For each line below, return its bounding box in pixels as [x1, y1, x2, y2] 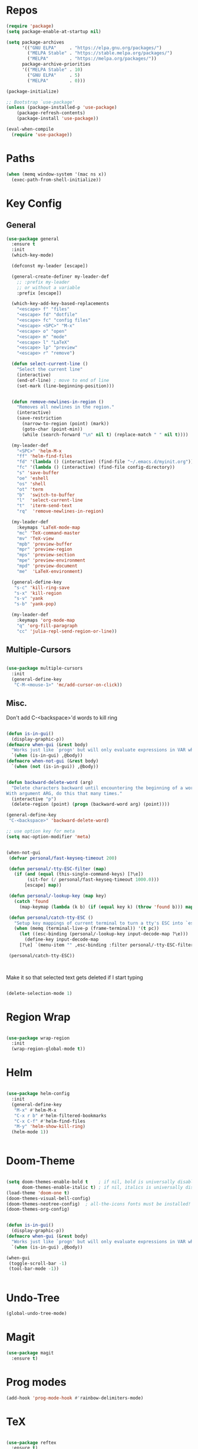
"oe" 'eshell [16, 475, 49, 481]
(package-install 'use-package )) [16, 116, 99, 122]
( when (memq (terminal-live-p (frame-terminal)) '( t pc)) [14, 926, 160, 932]
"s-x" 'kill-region [14, 590, 62, 596]
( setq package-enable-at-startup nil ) [6, 28, 101, 34]
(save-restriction [16, 415, 62, 422]
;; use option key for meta [6, 828, 75, 834]
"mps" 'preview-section [16, 552, 75, 558]
